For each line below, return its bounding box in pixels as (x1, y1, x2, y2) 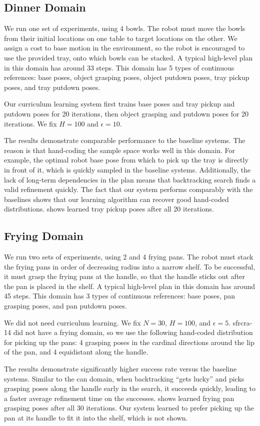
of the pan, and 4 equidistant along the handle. (4, 346, 148, 357)
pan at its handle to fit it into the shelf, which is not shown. (4, 412, 188, 422)
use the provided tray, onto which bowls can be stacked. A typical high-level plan (4, 52, 253, 62)
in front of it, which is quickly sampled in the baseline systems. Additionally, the (4, 164, 251, 174)
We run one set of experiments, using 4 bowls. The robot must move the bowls (4, 23, 245, 33)
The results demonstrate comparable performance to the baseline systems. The (4, 135, 245, 145)
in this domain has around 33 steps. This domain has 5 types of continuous (4, 62, 234, 72)
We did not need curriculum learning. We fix (4, 317, 141, 327)
